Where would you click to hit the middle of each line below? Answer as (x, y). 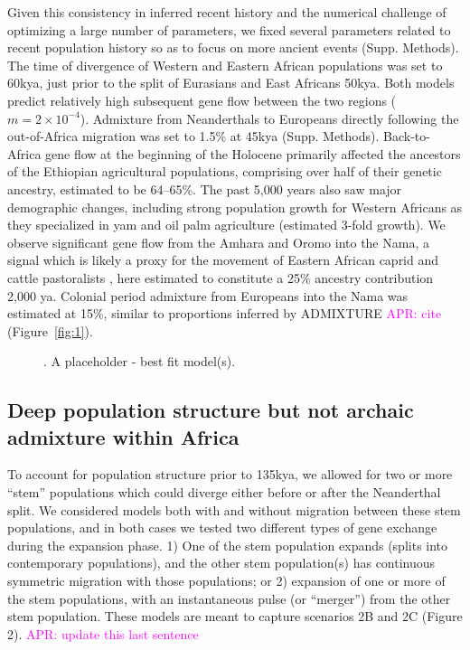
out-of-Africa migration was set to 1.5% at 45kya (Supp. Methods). (193, 136)
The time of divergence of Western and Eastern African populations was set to (225, 65)
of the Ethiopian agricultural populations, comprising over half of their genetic (225, 171)
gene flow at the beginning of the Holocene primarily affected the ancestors (253, 153)
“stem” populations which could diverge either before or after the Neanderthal (224, 492)
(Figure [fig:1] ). (50, 330)
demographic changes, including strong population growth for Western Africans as (235, 207)
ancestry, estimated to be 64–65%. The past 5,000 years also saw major (205, 188)
